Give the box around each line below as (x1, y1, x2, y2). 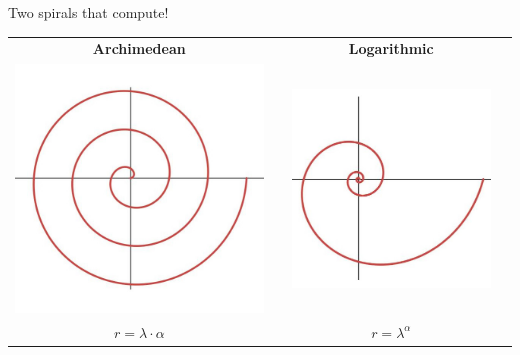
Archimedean (92, 38, 186, 59)
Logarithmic (348, 38, 434, 59)
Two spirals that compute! (8, 2, 169, 22)
